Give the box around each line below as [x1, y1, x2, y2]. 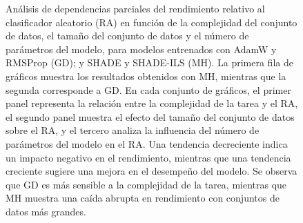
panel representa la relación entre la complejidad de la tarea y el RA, [6, 96, 298, 110]
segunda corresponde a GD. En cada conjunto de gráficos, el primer [6, 82, 291, 97]
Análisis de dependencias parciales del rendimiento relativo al [6, 1, 265, 15]
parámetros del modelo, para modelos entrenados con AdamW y [6, 41, 277, 56]
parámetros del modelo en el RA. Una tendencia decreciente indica [6, 136, 288, 151]
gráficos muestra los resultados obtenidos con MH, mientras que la [6, 68, 286, 83]
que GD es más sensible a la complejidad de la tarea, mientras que [6, 177, 287, 191]
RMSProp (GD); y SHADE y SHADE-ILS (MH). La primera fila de [6, 55, 293, 70]
